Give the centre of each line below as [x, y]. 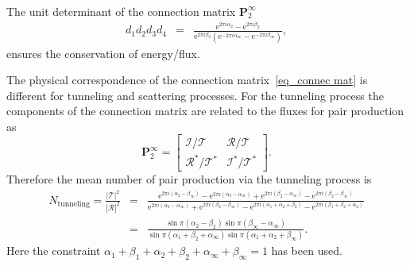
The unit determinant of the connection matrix [121, 11]
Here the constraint [54, 251]
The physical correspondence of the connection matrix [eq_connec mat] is [187, 80]
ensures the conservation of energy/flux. [103, 53]
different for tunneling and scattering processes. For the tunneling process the [195, 95]
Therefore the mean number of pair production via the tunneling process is [189, 179]
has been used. [307, 251]
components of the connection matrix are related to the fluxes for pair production [205, 111]
